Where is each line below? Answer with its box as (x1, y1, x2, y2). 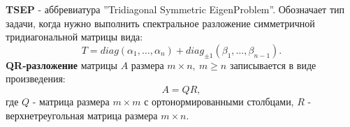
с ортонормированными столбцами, (144, 94, 294, 108)
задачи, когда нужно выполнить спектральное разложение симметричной (6, 15, 315, 30)
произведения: (6, 71, 66, 86)
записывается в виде (229, 57, 316, 72)
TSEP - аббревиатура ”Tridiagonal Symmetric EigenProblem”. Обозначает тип (6, 2, 345, 16)
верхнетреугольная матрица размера (6, 107, 158, 122)
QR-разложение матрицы (6, 57, 117, 72)
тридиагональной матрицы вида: (6, 29, 143, 44)
